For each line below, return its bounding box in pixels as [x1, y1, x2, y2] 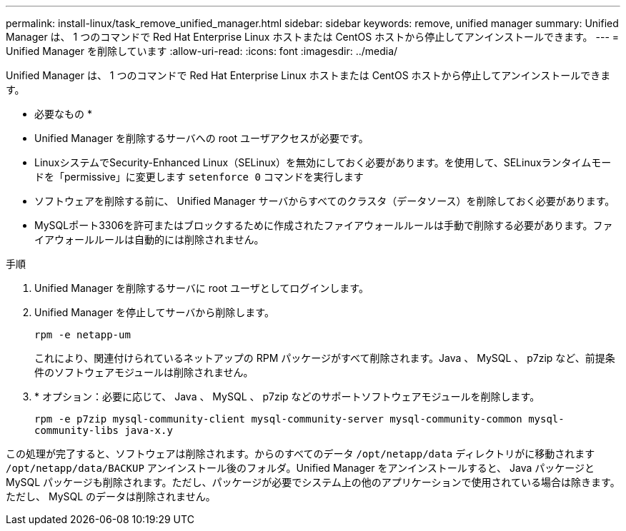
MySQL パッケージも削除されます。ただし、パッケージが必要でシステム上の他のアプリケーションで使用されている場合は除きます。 [6, 476, 620, 488]
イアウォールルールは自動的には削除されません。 [34, 233, 264, 246]
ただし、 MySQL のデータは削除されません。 [6, 490, 216, 502]
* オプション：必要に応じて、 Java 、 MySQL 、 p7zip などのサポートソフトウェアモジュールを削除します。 [34, 390, 540, 403]
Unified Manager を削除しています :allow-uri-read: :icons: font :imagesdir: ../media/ [6, 45, 398, 57]
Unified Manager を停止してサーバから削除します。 [34, 306, 274, 318]
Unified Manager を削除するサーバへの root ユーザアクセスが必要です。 [34, 132, 369, 144]
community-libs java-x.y [34, 425, 173, 436]
